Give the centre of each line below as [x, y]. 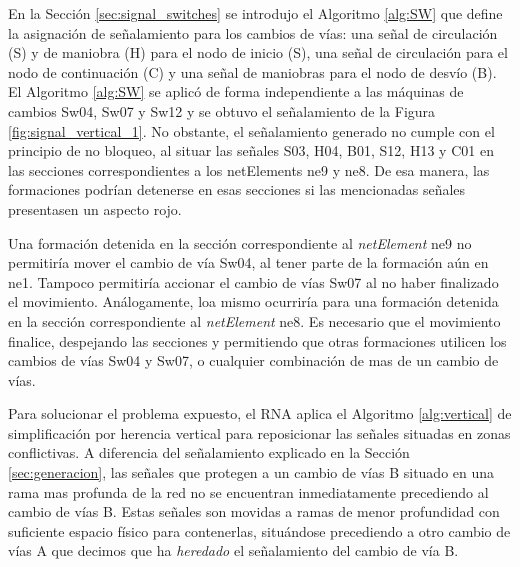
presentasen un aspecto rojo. [95, 208]
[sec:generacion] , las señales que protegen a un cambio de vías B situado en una [251, 472]
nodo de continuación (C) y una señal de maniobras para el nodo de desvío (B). [252, 71]
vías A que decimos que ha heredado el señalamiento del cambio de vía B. [233, 550]
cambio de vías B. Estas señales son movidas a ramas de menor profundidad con [254, 511]
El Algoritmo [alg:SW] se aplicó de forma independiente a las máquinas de [236, 91]
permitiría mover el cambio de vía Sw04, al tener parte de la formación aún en [248, 262]
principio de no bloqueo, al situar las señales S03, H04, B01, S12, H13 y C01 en [251, 150]
